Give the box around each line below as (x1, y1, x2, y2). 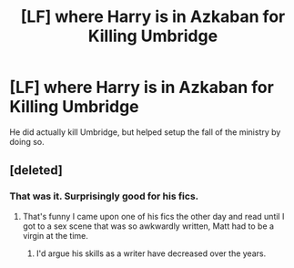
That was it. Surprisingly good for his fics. (9, 190, 199, 202)
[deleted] (9, 162, 64, 179)
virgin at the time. (22, 230, 89, 241)
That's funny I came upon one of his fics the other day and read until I (22, 211, 285, 222)
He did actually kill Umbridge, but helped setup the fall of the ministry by (9, 126, 281, 138)
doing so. (9, 136, 45, 147)
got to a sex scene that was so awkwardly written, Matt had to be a (22, 221, 275, 232)
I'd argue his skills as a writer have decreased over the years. (35, 248, 267, 259)
